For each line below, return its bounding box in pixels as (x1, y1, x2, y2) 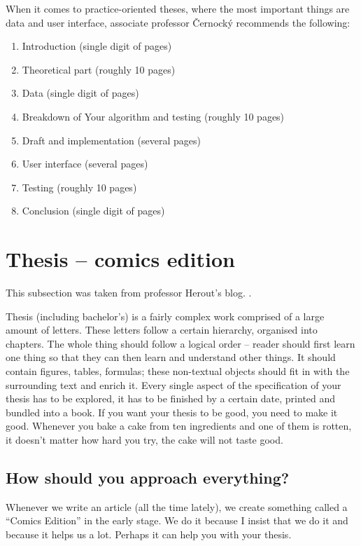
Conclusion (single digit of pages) (22, 203, 165, 218)
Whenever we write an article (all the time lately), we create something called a (6, 499, 348, 514)
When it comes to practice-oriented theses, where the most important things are (6, 1, 350, 15)
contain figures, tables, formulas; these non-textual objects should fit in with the (6, 364, 350, 378)
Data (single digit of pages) (22, 86, 139, 100)
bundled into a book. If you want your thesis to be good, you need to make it (6, 404, 338, 419)
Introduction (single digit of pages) (22, 39, 172, 53)
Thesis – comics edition (6, 245, 235, 273)
